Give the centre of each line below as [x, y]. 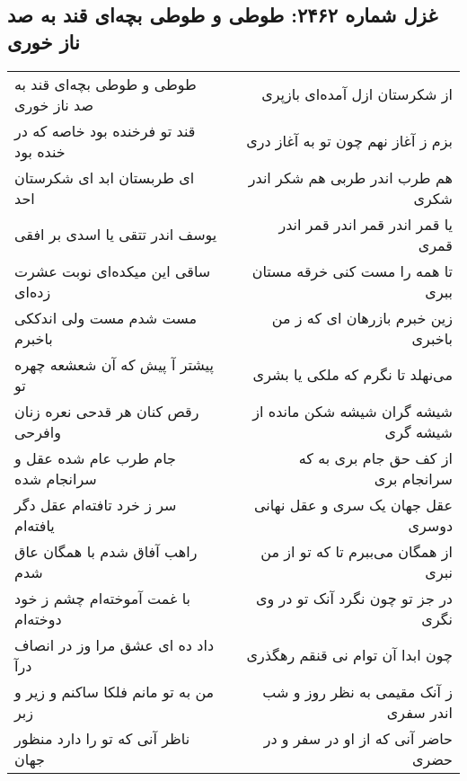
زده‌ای [33, 291]
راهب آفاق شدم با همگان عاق [106, 551]
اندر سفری [419, 712]
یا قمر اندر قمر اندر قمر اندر [366, 224]
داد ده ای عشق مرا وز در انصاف [115, 644]
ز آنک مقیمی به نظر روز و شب [357, 691]
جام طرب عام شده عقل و [95, 457]
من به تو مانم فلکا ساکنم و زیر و [115, 691]
